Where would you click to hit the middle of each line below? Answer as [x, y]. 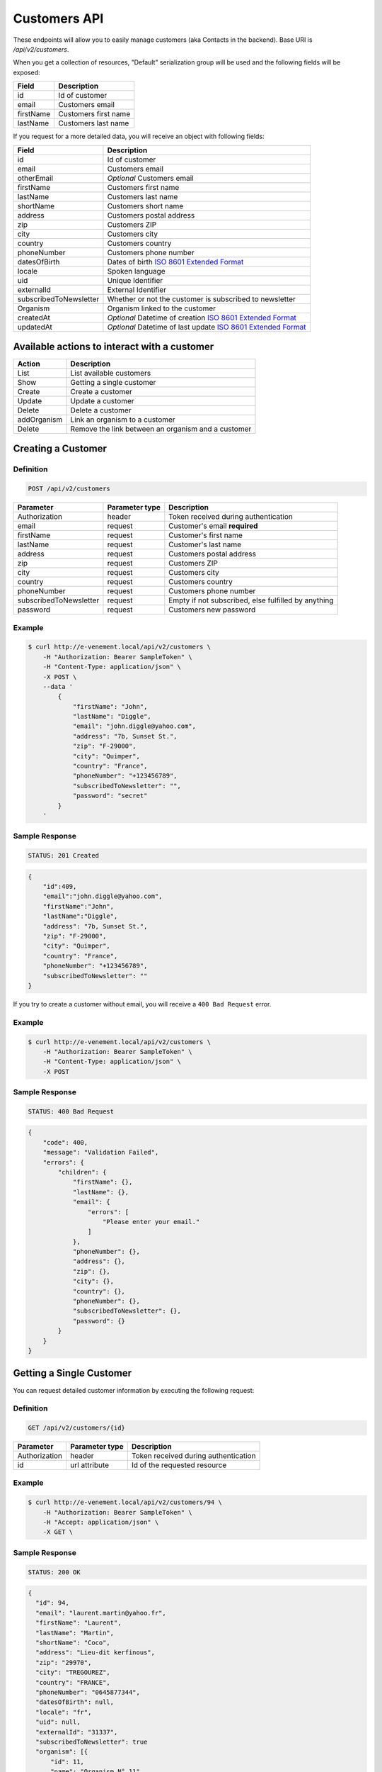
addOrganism [40, 420]
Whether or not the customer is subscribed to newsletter [202, 299]
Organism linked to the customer [161, 308]
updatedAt [35, 327]
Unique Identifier [135, 280]
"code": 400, [65, 1142]
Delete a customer [101, 410]
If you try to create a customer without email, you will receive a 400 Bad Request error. [142, 1004]
